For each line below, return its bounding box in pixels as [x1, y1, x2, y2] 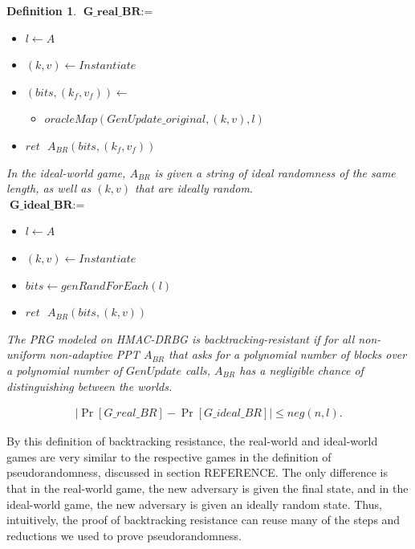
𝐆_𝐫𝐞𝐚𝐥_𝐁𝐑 [83, 6, 141, 18]
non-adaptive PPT [49, 346, 140, 363]
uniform [6, 346, 46, 363]
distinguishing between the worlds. [6, 377, 173, 394]
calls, [185, 361, 211, 378]
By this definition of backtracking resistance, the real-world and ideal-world [6, 433, 378, 449]
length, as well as [6, 180, 92, 197]
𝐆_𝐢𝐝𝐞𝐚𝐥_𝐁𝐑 [9, 199, 73, 211]
